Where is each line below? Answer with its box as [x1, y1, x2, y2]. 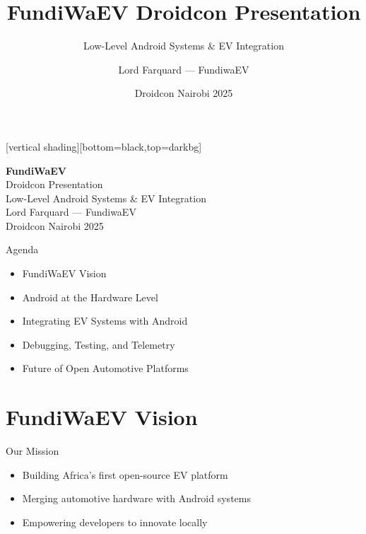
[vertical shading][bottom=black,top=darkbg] [6, 139, 202, 153]
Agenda [6, 242, 39, 257]
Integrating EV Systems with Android [22, 313, 188, 328]
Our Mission [6, 443, 59, 458]
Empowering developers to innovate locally [22, 514, 208, 529]
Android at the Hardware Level [22, 289, 158, 304]
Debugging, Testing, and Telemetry [22, 337, 175, 352]
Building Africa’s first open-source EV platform [22, 467, 228, 482]
